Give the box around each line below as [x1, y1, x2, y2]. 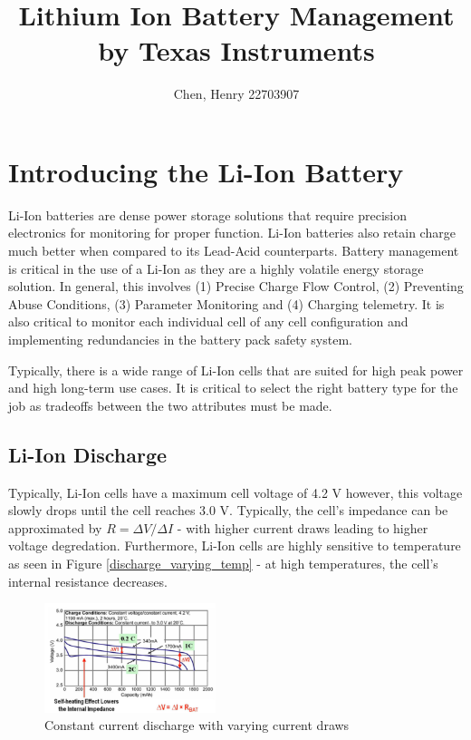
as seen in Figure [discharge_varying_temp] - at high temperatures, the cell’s [8, 553, 438, 572]
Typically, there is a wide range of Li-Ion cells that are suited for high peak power [8, 360, 464, 379]
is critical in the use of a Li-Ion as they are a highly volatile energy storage [8, 258, 424, 277]
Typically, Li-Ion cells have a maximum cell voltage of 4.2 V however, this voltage [8, 482, 463, 501]
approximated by [8, 518, 102, 537]
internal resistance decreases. [8, 571, 168, 590]
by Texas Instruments [98, 32, 375, 69]
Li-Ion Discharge [8, 440, 168, 468]
